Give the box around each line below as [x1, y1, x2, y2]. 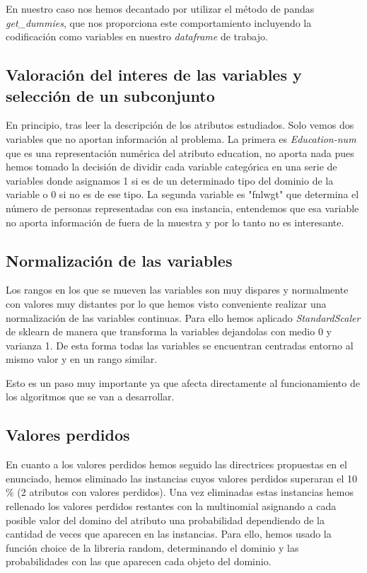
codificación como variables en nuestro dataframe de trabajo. [6, 29, 268, 44]
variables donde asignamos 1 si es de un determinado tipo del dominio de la [6, 173, 334, 187]
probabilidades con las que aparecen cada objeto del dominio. [6, 554, 272, 569]
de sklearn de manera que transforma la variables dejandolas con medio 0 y [6, 324, 332, 339]
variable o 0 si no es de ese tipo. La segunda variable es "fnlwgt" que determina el [6, 187, 359, 202]
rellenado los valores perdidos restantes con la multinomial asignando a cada [6, 499, 337, 514]
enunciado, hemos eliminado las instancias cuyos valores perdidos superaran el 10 [6, 470, 357, 485]
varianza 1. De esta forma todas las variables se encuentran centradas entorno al [6, 337, 354, 352]
